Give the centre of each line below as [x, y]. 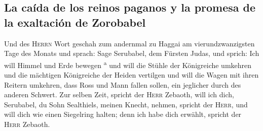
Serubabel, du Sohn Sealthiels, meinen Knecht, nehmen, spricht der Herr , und [126, 104]
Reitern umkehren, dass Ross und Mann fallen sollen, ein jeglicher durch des [123, 84]
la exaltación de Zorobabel [75, 22]
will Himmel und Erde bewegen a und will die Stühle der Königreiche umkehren [128, 64]
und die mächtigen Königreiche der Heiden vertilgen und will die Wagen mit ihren [131, 75]
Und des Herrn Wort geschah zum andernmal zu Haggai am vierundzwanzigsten [129, 43]
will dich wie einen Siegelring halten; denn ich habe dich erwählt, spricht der [123, 114]
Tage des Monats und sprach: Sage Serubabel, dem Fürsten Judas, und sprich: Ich [132, 53]
